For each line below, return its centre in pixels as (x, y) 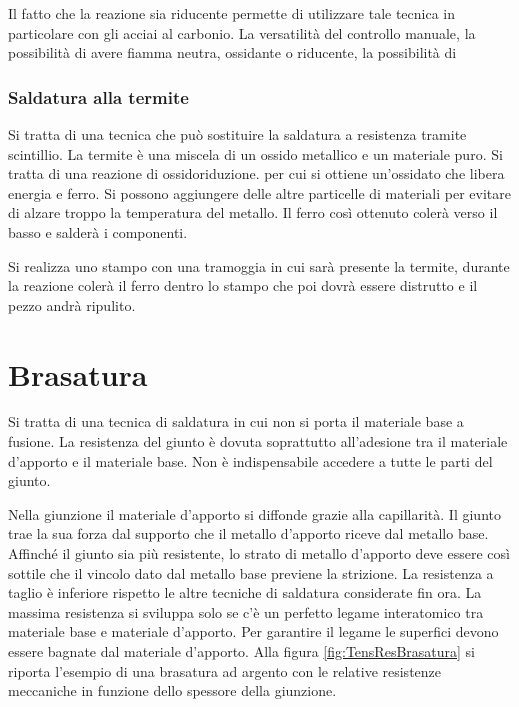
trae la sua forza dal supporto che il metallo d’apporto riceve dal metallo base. (248, 533)
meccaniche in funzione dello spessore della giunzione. (172, 690)
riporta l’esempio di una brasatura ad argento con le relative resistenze (225, 670)
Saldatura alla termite (98, 96)
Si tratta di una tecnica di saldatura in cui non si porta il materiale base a (236, 421)
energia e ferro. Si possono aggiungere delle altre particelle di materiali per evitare (259, 192)
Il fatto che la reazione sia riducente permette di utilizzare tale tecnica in (232, 13)
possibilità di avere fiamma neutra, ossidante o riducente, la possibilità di (232, 52)
